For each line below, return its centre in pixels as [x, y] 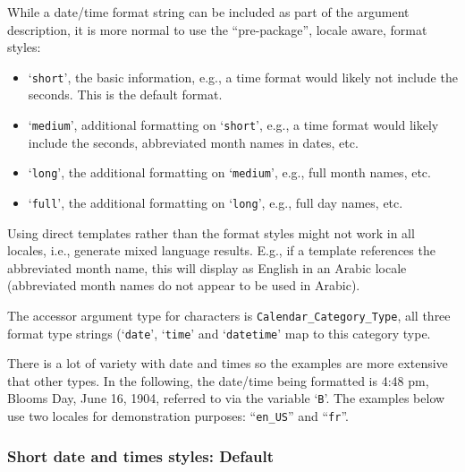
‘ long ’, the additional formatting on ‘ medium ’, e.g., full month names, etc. [229, 172]
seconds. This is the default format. [125, 94]
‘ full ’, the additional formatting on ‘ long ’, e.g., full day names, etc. [216, 202]
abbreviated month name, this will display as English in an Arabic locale [207, 267]
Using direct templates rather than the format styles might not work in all [211, 232]
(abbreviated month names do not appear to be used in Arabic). [184, 285]
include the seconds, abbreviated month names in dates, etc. [193, 142]
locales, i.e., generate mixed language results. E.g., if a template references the [221, 250]
